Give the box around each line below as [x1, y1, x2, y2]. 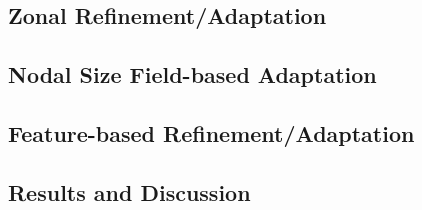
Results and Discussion [8, 176, 251, 207]
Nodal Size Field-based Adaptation [8, 59, 377, 90]
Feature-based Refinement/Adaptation [8, 117, 415, 148]
